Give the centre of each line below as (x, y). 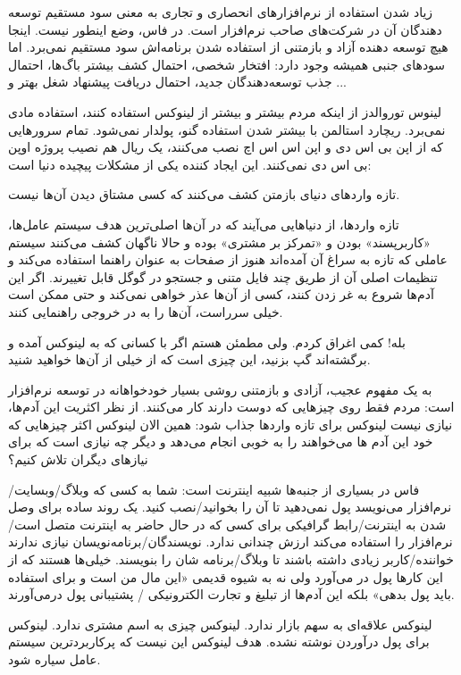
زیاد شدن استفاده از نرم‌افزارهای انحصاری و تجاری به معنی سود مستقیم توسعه (221, 12)
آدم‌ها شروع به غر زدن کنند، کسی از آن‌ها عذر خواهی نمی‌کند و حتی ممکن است (221, 294)
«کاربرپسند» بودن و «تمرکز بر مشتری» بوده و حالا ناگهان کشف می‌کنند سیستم (219, 242)
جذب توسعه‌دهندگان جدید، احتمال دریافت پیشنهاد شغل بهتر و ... (177, 82)
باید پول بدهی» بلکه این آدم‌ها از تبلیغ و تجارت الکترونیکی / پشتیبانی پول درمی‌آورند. (231, 594)
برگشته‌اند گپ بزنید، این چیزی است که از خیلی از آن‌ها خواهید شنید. (189, 359)
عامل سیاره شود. (54, 659)
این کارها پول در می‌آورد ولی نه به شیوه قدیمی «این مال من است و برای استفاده (226, 576)
